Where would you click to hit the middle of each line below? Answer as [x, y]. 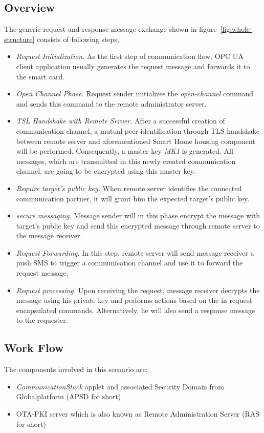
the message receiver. [49, 235]
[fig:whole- [236, 29]
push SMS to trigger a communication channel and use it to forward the [129, 263]
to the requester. [42, 320]
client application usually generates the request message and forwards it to [133, 66]
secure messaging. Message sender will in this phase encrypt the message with [138, 215]
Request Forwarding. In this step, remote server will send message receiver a [135, 252]
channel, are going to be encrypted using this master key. [106, 171]
